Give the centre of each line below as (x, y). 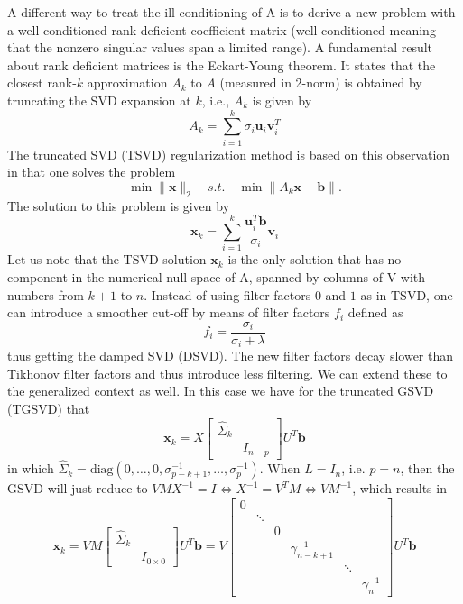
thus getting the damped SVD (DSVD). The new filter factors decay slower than (231, 356)
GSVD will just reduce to (78, 488)
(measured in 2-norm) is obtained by (321, 82)
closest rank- (42, 82)
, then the (427, 468)
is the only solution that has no (315, 259)
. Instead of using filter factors (227, 294)
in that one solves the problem (92, 172)
